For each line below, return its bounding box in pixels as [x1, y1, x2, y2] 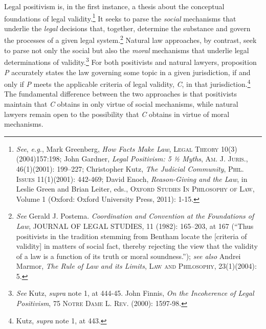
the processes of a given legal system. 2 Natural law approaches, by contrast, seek [4, 33, 257, 45]
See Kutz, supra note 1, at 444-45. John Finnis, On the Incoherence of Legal [16, 288, 254, 298]
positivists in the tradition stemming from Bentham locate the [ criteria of [16, 230, 247, 241]
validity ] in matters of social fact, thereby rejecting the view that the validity [16, 241, 258, 251]
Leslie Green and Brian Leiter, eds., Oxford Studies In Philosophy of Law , [16, 183, 255, 194]
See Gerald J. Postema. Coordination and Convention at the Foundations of [16, 210, 254, 221]
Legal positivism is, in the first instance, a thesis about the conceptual [4, 1, 225, 11]
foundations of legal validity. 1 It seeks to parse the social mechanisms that [4, 11, 236, 24]
